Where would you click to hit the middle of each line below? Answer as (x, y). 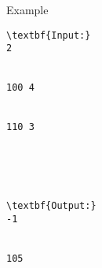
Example (27, 9)
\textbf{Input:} (49, 35)
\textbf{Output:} (51, 206)
